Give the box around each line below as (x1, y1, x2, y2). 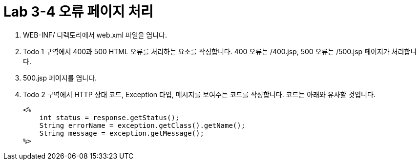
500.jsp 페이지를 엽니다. (23, 73, 97, 82)
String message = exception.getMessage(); (39, 129, 204, 137)
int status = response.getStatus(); (39, 113, 180, 122)
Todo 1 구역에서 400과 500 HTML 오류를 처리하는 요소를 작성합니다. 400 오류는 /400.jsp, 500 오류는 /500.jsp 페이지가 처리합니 (23, 47, 417, 56)
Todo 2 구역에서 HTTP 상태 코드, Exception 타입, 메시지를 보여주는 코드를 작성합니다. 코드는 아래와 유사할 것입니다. (23, 90, 376, 99)
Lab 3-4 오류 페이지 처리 (3, 3, 153, 20)
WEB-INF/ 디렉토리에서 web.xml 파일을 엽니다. (23, 30, 168, 39)
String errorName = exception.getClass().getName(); (39, 121, 246, 129)
